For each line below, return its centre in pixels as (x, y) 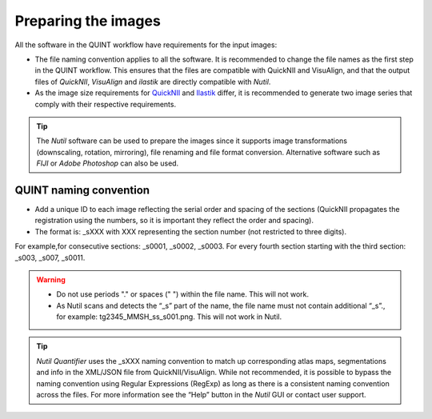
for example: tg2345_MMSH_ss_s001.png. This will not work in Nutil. (169, 317)
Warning (51, 279)
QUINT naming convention (82, 190)
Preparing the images (88, 21)
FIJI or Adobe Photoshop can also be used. (108, 163)
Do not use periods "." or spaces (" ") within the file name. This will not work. (183, 294)
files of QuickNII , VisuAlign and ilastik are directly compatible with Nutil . (153, 82)
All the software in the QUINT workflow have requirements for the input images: (146, 45)
